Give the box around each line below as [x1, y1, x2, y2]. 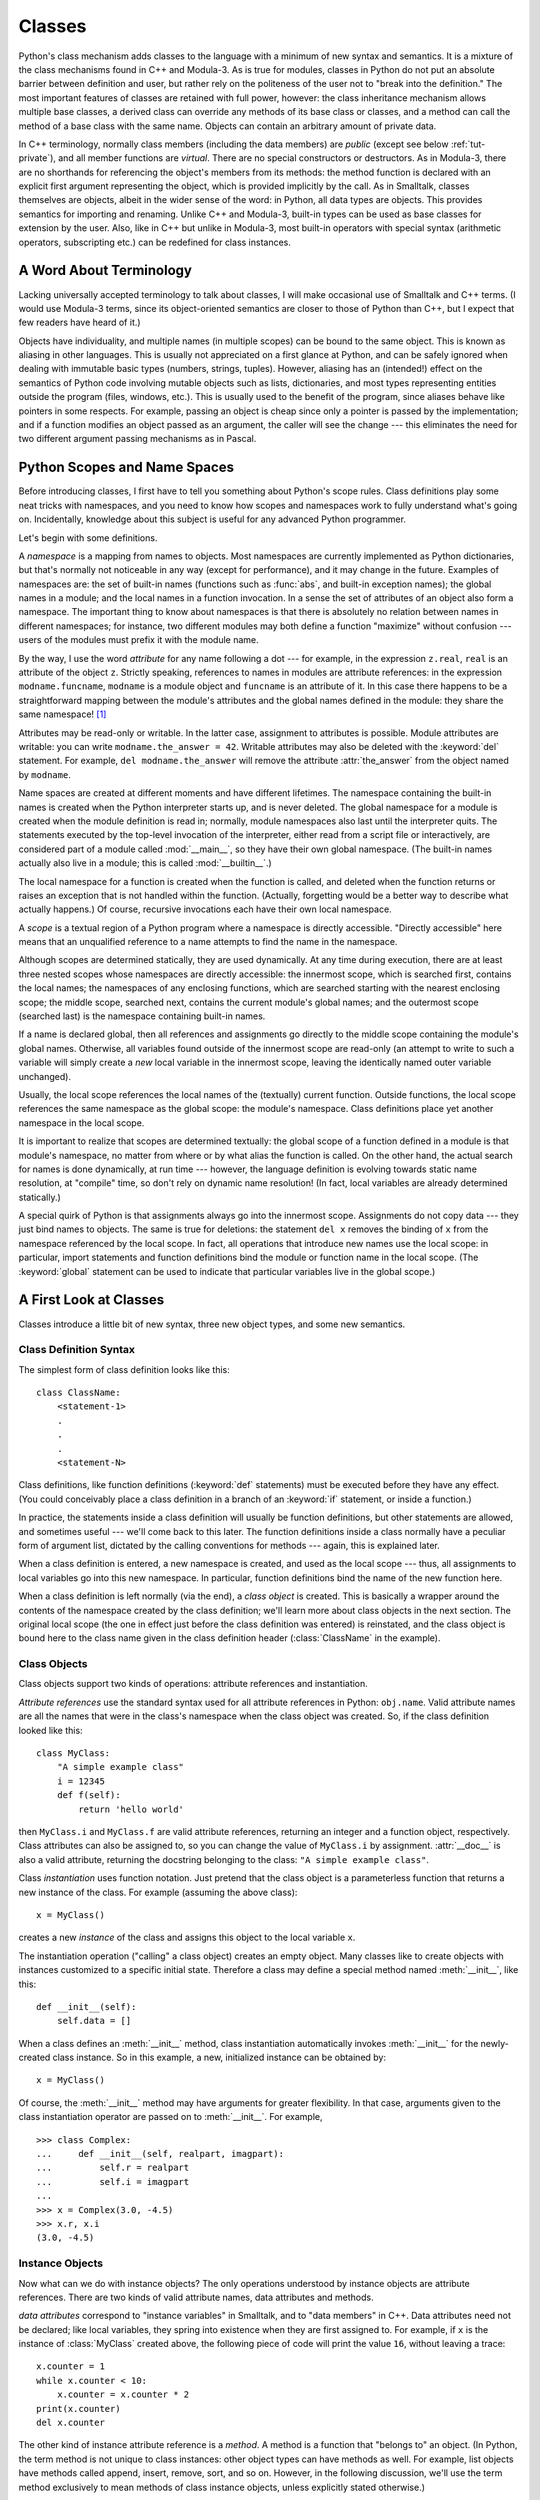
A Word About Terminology [18, 262, 192, 279]
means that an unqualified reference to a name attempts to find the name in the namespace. [18, 936, 398, 948]
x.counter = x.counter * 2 [56, 2389, 190, 2400]
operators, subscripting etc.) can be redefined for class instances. [18, 236, 292, 248]
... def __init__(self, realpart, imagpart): [36, 2148, 285, 2160]
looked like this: [18, 1724, 84, 1736]
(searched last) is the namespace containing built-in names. [18, 1010, 266, 1022]
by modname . [18, 768, 72, 780]
